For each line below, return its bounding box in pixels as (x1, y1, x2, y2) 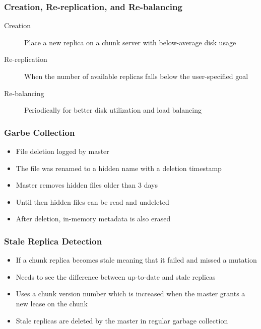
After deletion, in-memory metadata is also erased (16, 213, 171, 224)
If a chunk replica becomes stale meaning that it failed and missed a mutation (16, 255, 257, 265)
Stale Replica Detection (4, 234, 102, 247)
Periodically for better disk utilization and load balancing (24, 105, 202, 115)
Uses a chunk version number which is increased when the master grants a (16, 288, 245, 299)
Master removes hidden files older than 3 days (16, 180, 158, 190)
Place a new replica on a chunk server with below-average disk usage (24, 37, 236, 47)
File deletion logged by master (16, 146, 109, 156)
